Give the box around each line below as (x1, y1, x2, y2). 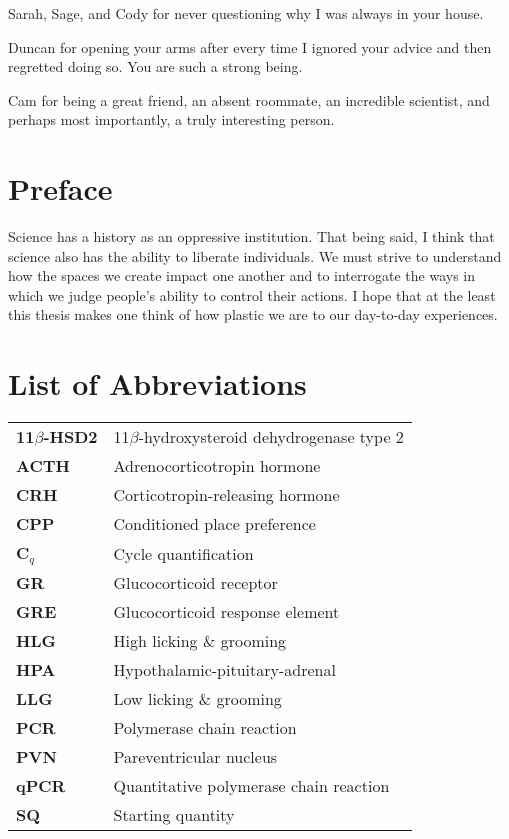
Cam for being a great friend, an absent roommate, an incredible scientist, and (8, 89, 490, 110)
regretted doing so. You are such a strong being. (8, 56, 303, 77)
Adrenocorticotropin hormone (113, 454, 321, 478)
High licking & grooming (113, 629, 287, 653)
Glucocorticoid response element (113, 600, 340, 624)
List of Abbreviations (8, 363, 307, 404)
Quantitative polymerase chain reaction (113, 774, 390, 798)
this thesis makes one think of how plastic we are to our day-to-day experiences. (8, 304, 498, 325)
